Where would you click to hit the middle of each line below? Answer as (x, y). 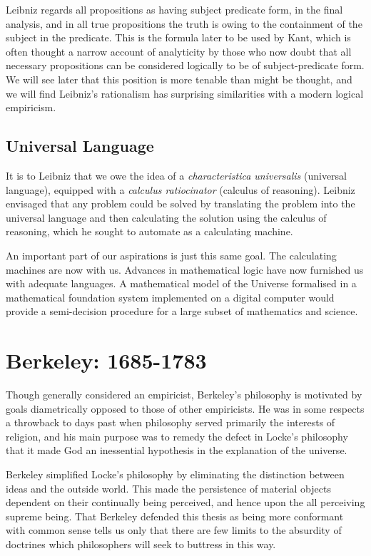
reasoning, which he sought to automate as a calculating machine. (149, 231)
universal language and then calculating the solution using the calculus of (166, 217)
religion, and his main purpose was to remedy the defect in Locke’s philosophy (177, 436)
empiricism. (31, 107)
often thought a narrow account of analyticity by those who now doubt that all (179, 51)
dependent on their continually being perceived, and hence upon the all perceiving (185, 502)
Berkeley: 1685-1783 (106, 360)
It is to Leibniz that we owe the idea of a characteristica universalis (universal (176, 175)
